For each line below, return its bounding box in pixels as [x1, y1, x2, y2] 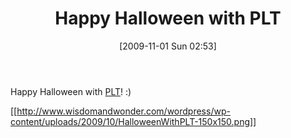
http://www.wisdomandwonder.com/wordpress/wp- [16, 105, 231, 117]
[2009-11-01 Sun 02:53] [119, 40, 217, 52]
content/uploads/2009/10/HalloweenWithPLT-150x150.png [10, 115, 250, 127]
